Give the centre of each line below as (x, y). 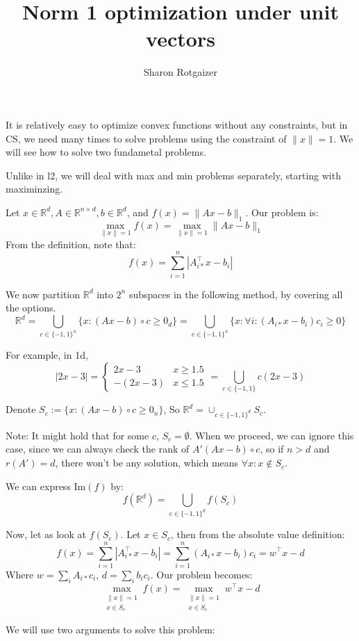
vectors (181, 39)
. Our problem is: (282, 212)
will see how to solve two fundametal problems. (106, 152)
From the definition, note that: (71, 244)
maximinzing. (34, 189)
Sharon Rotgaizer (181, 72)
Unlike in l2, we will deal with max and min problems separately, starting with (173, 175)
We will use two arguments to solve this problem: (110, 629)
